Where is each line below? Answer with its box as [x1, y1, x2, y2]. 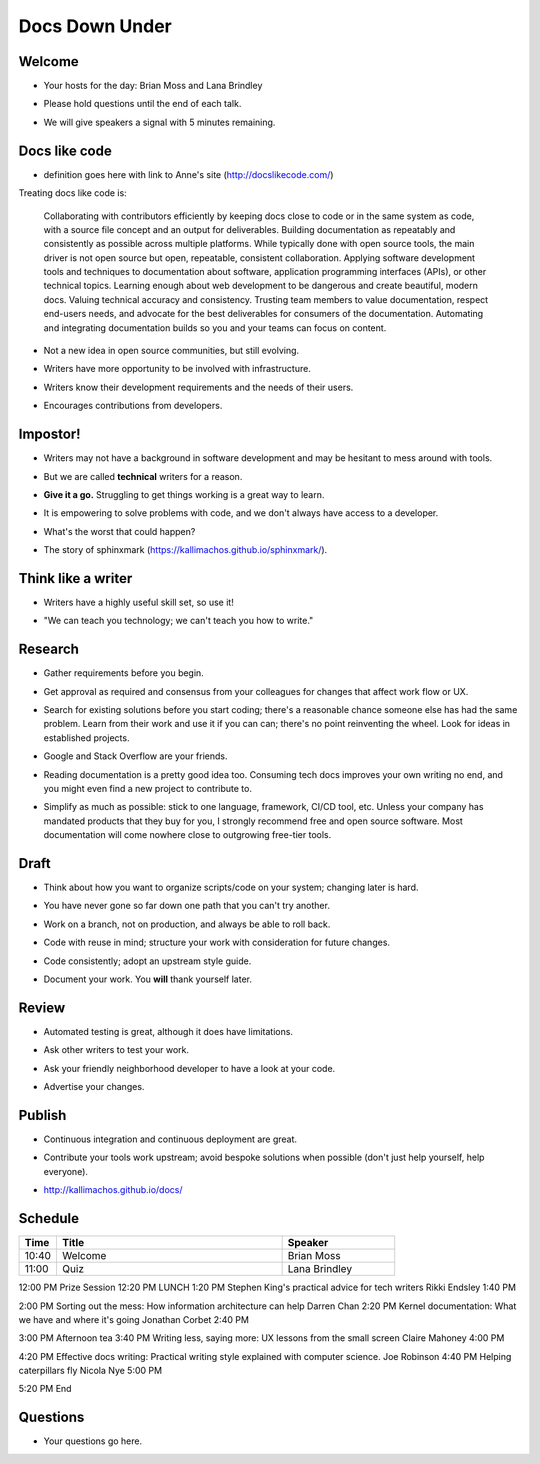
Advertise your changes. [43, 1081, 145, 1093]
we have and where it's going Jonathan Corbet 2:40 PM [18, 1313, 250, 1325]
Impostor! [18, 426, 81, 443]
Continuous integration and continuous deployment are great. [43, 1133, 298, 1145]
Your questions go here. [43, 1435, 143, 1447]
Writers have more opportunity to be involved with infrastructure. [43, 363, 312, 375]
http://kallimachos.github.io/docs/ [43, 1184, 184, 1196]
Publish [18, 1106, 67, 1124]
